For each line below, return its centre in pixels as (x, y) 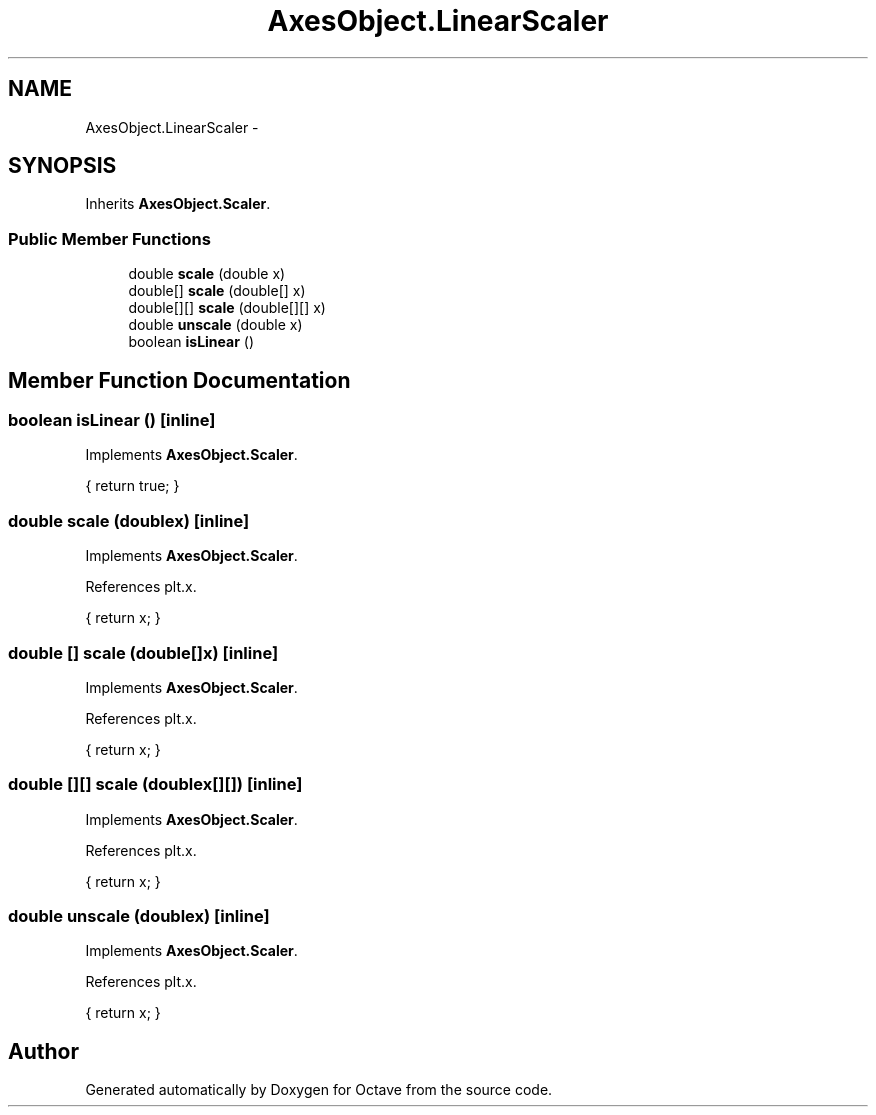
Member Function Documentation (179, 380)
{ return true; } (132, 486)
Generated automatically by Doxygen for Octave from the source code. (319, 1090)
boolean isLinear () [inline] (112, 420)
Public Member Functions (109, 238)
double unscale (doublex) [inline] (139, 916)
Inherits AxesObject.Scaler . (178, 204)
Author (43, 1051)
